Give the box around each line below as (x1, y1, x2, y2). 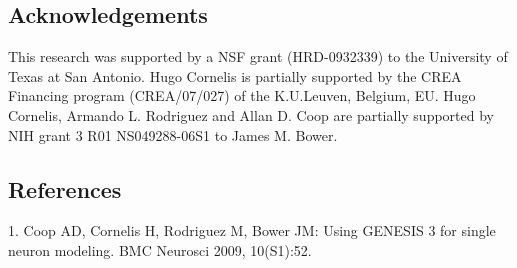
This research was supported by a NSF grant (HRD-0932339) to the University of (8, 46, 508, 67)
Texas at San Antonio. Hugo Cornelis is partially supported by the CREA (8, 65, 462, 86)
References (8, 173, 122, 204)
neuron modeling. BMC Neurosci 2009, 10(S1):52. (8, 239, 312, 260)
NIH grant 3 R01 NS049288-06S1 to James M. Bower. (8, 124, 338, 145)
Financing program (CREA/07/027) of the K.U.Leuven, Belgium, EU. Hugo (8, 85, 476, 106)
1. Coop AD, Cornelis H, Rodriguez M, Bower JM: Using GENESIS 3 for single (8, 220, 496, 241)
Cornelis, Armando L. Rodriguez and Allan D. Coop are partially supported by (8, 104, 494, 125)
